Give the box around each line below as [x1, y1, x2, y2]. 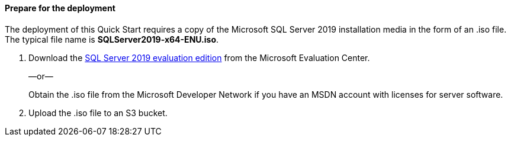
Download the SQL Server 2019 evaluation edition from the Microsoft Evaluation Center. [28, 52, 370, 63]
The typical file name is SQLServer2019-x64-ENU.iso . [5, 34, 219, 44]
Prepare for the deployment [5, 3, 115, 13]
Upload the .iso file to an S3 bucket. [28, 107, 168, 118]
